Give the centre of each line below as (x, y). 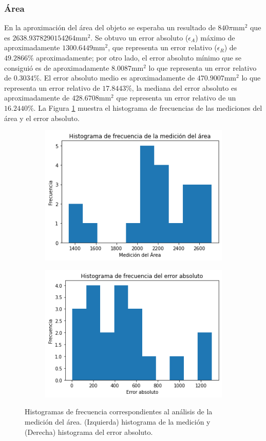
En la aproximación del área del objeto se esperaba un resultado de (110, 27)
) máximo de (215, 37)
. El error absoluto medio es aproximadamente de (117, 78)
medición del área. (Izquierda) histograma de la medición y (118, 422)
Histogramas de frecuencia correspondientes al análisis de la (119, 412)
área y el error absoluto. (42, 118)
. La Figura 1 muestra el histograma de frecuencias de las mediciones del (148, 107)
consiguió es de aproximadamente (57, 67)
